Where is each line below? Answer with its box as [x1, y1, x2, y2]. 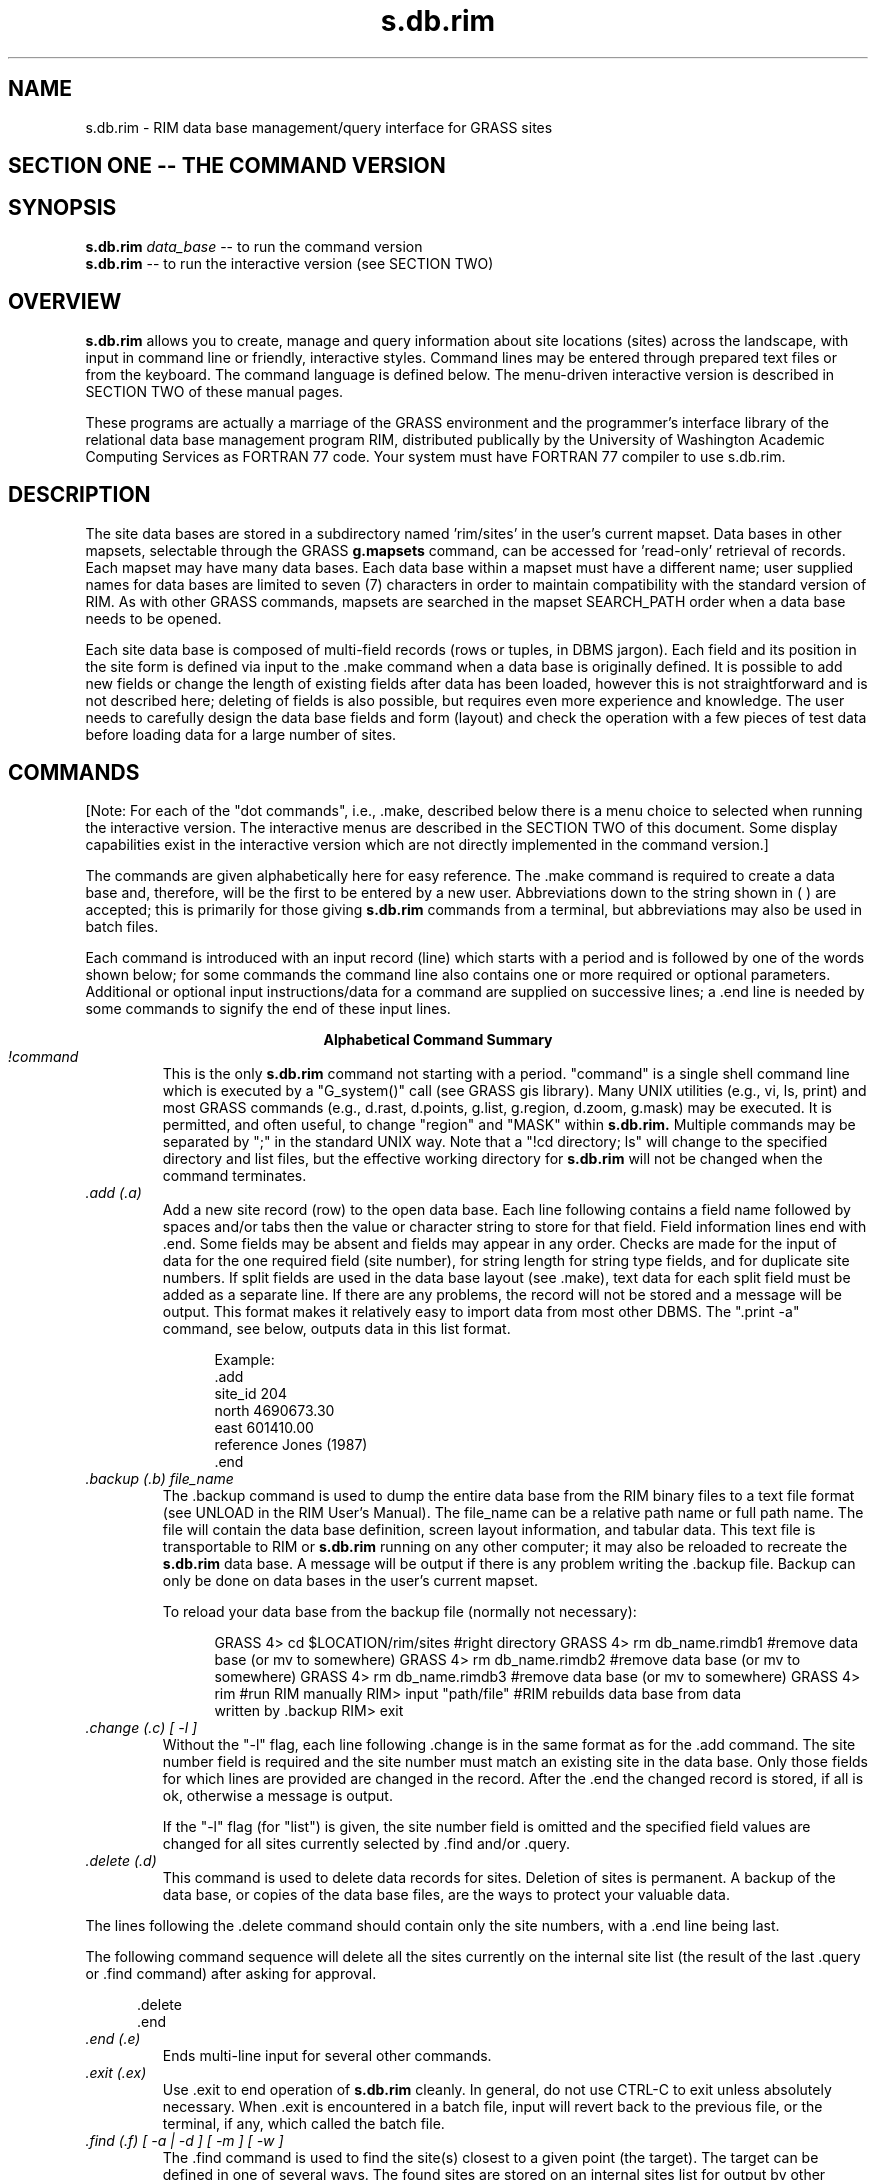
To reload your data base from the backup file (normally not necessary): [162, 1603, 637, 1621]
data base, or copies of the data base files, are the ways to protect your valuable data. [162, 1886, 730, 1904]
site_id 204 [214, 1385, 287, 1403]
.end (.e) [85, 2030, 141, 2048]
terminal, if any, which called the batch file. [162, 2115, 445, 2133]
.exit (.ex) [85, 2064, 147, 2082]
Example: [214, 1351, 275, 1369]
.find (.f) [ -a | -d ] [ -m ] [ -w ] [85, 2132, 284, 2150]
